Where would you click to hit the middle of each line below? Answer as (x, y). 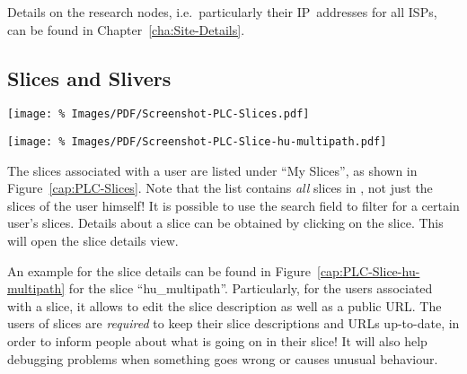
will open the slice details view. (93, 241)
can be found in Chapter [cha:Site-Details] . (126, 29)
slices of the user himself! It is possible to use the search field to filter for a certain (233, 205)
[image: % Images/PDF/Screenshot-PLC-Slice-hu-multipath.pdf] (197, 142)
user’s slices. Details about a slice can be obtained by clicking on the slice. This (225, 223)
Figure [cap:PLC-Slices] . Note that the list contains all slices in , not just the (220, 188)
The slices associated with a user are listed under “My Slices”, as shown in (212, 170)
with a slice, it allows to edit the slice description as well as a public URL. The (225, 305)
